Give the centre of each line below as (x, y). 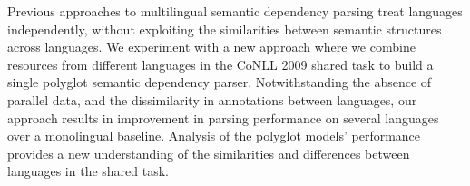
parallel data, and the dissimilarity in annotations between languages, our (212, 99)
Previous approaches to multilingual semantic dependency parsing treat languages (235, 11)
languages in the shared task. (88, 171)
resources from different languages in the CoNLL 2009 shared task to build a (220, 64)
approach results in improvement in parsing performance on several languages (223, 117)
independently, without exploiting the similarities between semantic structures (225, 29)
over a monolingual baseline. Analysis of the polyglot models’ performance (214, 136)
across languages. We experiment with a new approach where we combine (211, 47)
